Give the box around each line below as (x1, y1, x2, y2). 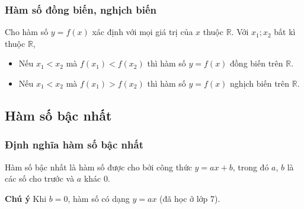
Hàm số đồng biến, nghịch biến (5, 2, 156, 17)
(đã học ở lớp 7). (159, 192, 220, 204)
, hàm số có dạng (68, 192, 130, 204)
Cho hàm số (5, 26, 49, 38)
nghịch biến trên (230, 77, 290, 89)
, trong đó (232, 160, 269, 173)
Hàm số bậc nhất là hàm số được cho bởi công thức (5, 160, 192, 173)
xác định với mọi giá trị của (92, 26, 193, 38)
